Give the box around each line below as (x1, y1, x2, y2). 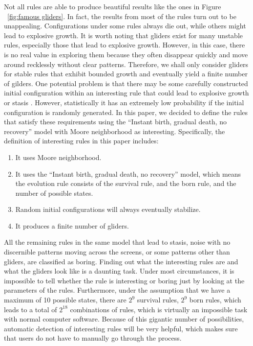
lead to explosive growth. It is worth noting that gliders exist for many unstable (4, 30, 243, 40)
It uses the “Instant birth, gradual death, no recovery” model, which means (15, 168, 241, 179)
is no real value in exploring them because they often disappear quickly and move (4, 49, 248, 59)
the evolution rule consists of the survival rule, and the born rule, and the (15, 178, 236, 188)
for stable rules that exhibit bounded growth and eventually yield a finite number (4, 69, 248, 79)
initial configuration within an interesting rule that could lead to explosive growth (4, 88, 249, 98)
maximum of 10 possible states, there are (4, 295, 126, 305)
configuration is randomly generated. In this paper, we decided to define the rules (4, 107, 248, 117)
